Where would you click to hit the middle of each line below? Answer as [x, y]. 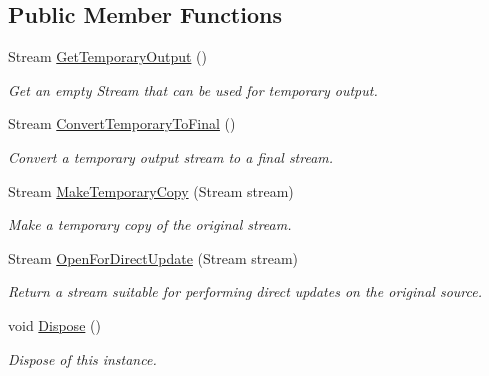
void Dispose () [54, 324]
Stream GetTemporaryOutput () [107, 56]
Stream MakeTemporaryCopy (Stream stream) [151, 190]
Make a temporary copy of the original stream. [150, 224]
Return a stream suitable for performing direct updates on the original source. [245, 291]
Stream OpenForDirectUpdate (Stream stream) [153, 257]
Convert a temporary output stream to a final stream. [171, 156]
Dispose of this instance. [82, 358]
